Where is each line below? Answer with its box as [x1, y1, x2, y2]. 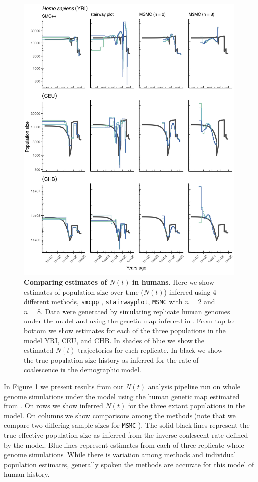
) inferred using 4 [164, 286, 217, 297]
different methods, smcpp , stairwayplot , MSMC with [24, 296, 183, 307]
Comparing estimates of [24, 277, 107, 287]
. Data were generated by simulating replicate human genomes [41, 306, 230, 316]
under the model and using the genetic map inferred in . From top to [24, 316, 234, 326]
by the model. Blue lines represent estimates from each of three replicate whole [4, 439, 244, 450]
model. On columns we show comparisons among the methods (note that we [4, 410, 236, 420]
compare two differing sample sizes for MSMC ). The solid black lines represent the [4, 420, 250, 430]
